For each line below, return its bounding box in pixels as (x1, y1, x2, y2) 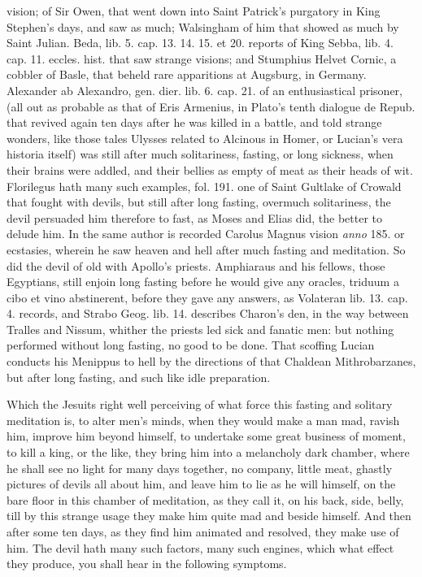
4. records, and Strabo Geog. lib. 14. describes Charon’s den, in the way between (7, 305, 409, 322)
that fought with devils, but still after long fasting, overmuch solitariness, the (7, 193, 391, 210)
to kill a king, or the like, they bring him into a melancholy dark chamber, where (7, 444, 410, 461)
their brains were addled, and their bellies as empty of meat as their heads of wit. (7, 161, 413, 178)
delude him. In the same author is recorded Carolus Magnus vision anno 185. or (7, 225, 405, 242)
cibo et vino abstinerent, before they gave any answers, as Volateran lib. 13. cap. (7, 288, 408, 306)
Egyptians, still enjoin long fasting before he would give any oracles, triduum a (7, 273, 399, 290)
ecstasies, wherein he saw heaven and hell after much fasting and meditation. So (7, 241, 406, 258)
